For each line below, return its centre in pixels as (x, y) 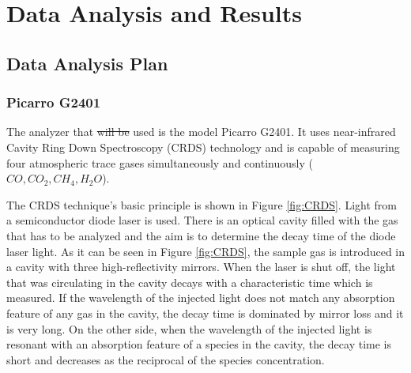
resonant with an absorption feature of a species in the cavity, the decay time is (199, 344)
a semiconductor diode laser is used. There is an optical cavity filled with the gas (202, 220)
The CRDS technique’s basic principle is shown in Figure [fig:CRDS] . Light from (202, 204)
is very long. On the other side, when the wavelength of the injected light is (189, 328)
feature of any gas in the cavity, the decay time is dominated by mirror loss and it (205, 313)
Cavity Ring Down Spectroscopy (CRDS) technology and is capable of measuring (203, 147)
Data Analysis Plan (87, 63)
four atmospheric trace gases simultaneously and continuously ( (160, 162)
